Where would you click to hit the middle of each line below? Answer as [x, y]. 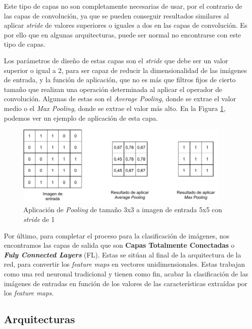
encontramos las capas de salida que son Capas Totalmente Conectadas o [119, 245]
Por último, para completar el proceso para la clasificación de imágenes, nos [117, 235]
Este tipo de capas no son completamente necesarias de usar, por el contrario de [123, 6]
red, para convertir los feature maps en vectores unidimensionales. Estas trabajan [125, 264]
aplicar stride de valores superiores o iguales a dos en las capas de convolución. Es [126, 25]
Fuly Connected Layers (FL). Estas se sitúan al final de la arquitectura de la [123, 254]
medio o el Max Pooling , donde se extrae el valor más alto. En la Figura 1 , [115, 108]
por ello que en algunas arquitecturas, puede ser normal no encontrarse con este [123, 34]
